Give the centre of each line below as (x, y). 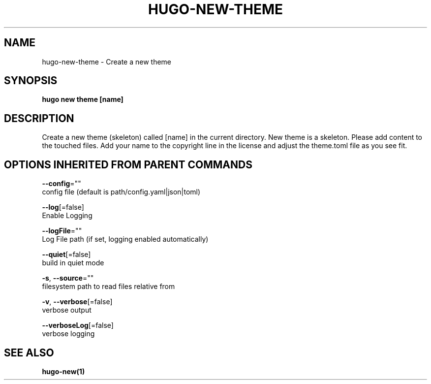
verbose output (67, 310)
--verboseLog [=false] (78, 325)
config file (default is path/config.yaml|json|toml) (121, 192)
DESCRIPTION (39, 118)
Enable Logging (67, 216)
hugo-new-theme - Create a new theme (107, 62)
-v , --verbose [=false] (77, 302)
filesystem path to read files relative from (108, 287)
